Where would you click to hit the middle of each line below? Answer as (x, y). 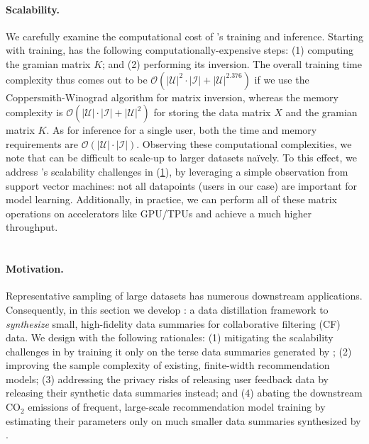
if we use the (282, 79)
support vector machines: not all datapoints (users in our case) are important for (182, 185)
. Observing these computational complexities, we (244, 143)
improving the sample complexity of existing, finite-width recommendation (168, 365)
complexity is (34, 112)
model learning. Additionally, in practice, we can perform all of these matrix (171, 199)
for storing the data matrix (212, 112)
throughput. (32, 227)
